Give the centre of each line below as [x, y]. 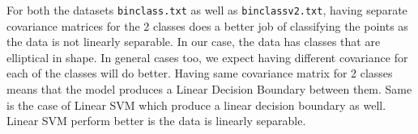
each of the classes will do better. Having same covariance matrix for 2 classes [200, 73]
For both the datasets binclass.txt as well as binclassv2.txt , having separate [207, 10]
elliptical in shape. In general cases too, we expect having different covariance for [207, 57]
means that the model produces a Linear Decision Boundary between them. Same [209, 89]
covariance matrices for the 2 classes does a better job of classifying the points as [207, 25]
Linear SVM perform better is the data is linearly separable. [156, 121]
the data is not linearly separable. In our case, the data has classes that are [194, 42]
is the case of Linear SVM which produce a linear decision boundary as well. [196, 105]
